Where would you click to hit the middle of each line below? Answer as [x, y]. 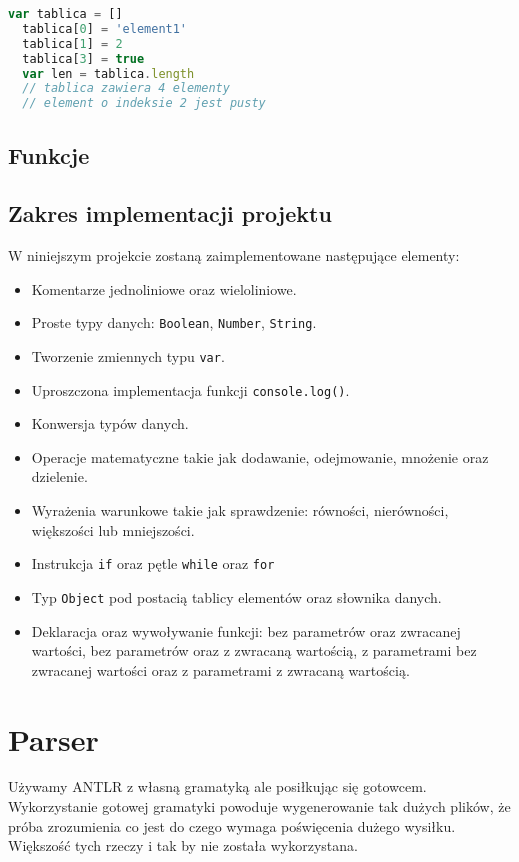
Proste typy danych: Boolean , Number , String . [174, 322]
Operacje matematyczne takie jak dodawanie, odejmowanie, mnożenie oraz [260, 456]
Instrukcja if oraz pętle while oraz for [153, 563]
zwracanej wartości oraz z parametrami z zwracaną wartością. [220, 669]
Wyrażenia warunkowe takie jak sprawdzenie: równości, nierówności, [240, 510]
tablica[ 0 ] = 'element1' [105, 28]
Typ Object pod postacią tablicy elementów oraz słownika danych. [236, 596]
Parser [53, 738]
